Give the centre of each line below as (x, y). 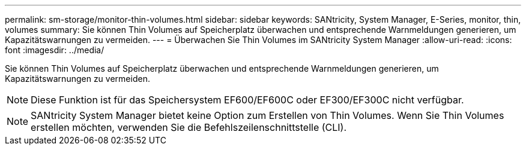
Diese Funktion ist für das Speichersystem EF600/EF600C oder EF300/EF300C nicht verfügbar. (247, 100)
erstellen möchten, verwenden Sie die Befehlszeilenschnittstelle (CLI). (189, 127)
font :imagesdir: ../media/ (55, 50)
